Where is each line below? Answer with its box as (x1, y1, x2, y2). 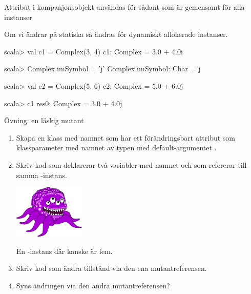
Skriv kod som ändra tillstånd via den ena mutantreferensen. (16, 263, 207, 273)
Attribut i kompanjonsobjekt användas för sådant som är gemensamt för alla (4, 2, 245, 12)
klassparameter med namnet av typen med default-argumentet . (16, 142, 217, 153)
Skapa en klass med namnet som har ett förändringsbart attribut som (16, 132, 236, 143)
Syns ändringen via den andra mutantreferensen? (16, 280, 170, 290)
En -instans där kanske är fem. (16, 245, 113, 256)
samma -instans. (16, 169, 67, 180)
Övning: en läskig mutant (4, 115, 84, 126)
